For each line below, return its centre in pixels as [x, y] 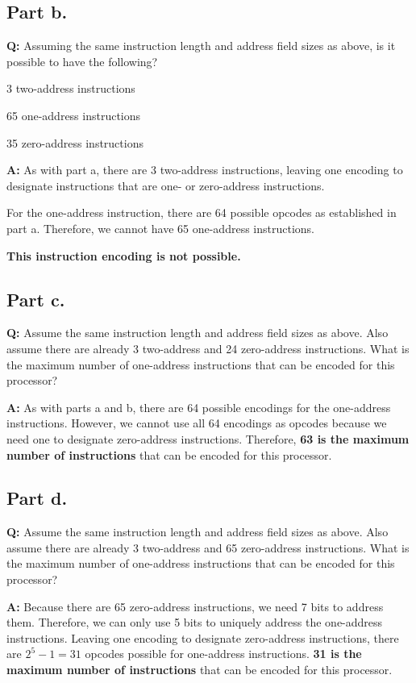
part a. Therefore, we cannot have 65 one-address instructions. [160, 228]
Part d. [37, 498]
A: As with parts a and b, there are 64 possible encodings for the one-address [199, 407]
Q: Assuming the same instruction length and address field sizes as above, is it [201, 46]
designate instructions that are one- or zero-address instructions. [166, 185]
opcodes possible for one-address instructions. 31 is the [223, 654]
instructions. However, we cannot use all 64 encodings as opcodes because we [197, 423]
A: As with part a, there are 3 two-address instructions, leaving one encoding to [205, 170]
